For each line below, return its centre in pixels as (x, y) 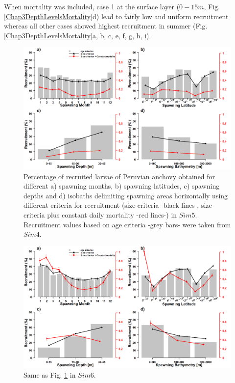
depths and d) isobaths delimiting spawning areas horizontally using (126, 195)
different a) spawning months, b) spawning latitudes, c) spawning (122, 186)
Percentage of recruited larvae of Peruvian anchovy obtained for (119, 176)
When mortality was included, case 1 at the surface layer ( (92, 6)
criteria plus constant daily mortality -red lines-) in (100, 215)
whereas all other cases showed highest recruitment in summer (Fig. (106, 26)
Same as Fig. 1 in (50, 375)
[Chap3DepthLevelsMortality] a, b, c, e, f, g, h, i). (78, 35)
